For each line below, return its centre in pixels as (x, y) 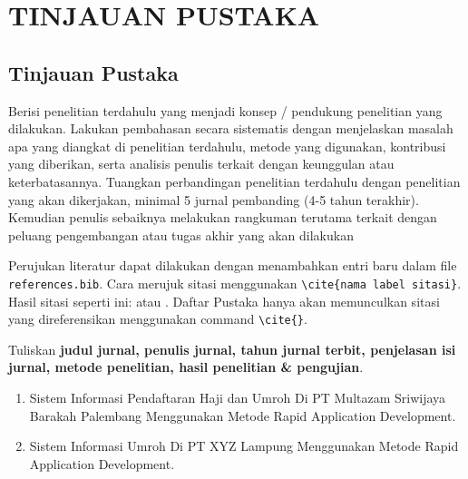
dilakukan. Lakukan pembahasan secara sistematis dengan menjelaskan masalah (231, 128)
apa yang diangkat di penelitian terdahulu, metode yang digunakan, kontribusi (227, 146)
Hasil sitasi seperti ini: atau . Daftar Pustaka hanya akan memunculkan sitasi (224, 301)
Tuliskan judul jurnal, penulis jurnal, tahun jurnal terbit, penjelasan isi (232, 349)
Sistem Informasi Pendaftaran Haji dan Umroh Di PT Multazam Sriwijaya (238, 398)
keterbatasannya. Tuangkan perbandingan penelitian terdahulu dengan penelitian (234, 181)
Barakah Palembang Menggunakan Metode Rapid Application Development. (243, 415)
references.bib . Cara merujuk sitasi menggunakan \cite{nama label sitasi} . (235, 283)
